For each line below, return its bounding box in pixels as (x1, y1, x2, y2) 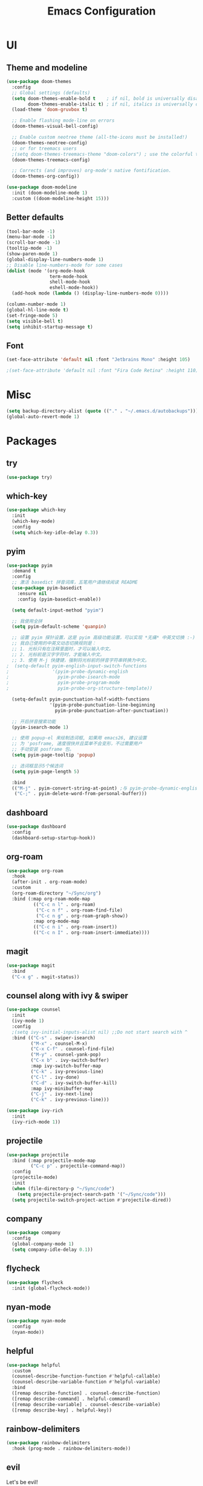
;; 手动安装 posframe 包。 (11, 747, 74, 753)
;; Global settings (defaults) (11, 90, 91, 96)
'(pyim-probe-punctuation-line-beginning (49, 702, 155, 708)
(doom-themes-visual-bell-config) (11, 123, 98, 130)
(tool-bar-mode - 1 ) (6, 228, 56, 235)
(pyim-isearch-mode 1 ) (11, 724, 69, 730)
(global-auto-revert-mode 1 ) (6, 413, 80, 419)
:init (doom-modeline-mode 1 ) (11, 190, 88, 196)
